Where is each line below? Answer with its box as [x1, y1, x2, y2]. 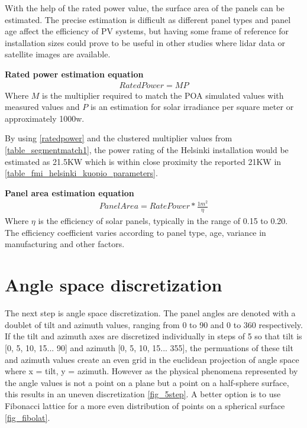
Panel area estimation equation [5, 186, 134, 199]
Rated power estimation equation [5, 67, 144, 80]
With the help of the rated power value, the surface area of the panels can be [5, 2, 285, 14]
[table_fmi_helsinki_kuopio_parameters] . [5, 167, 158, 179]
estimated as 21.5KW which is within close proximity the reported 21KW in [5, 155, 282, 167]
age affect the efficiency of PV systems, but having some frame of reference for [5, 25, 289, 37]
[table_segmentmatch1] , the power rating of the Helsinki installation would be [5, 143, 289, 155]
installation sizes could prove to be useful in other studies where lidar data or [5, 36, 285, 48]
